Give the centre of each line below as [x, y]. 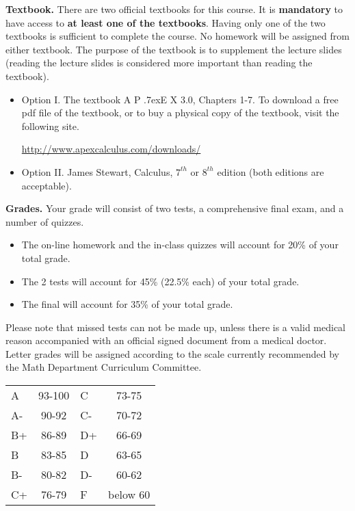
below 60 [129, 495]
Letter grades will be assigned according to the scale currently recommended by [172, 353]
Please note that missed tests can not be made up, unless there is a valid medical [175, 327]
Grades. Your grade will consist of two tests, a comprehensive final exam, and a [175, 208]
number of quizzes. [45, 221]
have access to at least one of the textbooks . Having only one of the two [166, 22]
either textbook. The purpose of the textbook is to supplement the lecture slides [174, 49]
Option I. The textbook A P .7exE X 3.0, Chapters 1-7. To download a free [180, 99]
